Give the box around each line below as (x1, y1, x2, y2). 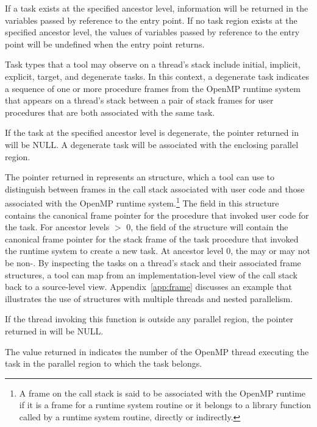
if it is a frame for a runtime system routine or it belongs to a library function (19, 398, 311, 411)
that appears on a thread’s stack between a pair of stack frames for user (5, 94, 274, 107)
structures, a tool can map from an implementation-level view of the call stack (5, 268, 297, 281)
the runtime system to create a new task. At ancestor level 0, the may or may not (5, 244, 310, 257)
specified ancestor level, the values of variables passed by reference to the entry (5, 26, 300, 38)
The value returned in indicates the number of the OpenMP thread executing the (5, 345, 309, 358)
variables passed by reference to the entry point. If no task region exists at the (5, 13, 297, 26)
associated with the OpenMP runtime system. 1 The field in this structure (5, 195, 279, 209)
